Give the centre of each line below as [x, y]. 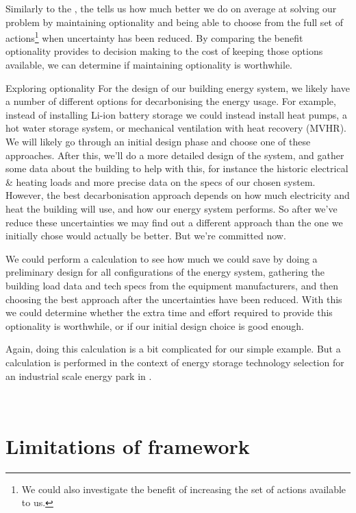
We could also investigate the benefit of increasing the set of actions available [184, 489]
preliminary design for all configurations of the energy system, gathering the [165, 272]
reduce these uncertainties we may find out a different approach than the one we [174, 222]
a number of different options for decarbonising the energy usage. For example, [171, 101]
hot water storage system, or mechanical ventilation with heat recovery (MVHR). [176, 128]
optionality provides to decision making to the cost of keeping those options [164, 51]
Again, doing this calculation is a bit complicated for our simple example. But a [173, 349]
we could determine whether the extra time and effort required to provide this [169, 312]
